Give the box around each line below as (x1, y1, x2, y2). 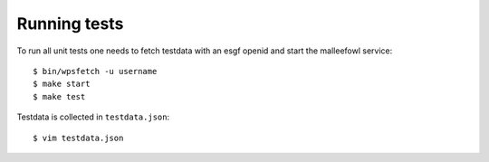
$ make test (33, 91, 86, 101)
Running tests (16, 14, 124, 33)
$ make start (33, 79, 91, 90)
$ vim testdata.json (33, 132, 124, 143)
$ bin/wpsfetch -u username (33, 66, 158, 76)
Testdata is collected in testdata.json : (16, 111, 170, 122)
